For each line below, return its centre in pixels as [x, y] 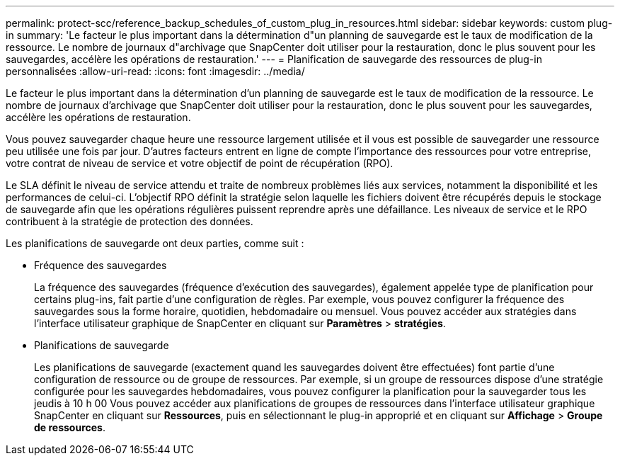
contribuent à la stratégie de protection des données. [130, 221]
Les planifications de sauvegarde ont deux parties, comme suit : [155, 243]
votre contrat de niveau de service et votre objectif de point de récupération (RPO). [200, 163]
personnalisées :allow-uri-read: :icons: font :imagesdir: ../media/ [155, 71]
